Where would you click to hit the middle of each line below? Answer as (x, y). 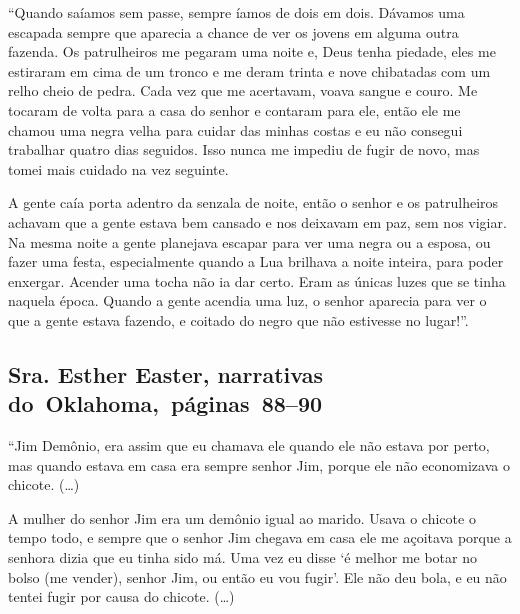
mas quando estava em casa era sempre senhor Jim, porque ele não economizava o (259, 464)
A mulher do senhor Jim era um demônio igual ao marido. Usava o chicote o (242, 517)
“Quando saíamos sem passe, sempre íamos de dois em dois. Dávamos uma (236, 12)
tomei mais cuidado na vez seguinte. (118, 168)
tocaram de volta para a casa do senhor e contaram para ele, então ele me (234, 109)
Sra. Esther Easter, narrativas (165, 373)
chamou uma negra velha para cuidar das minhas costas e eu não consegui (235, 129)
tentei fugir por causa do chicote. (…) (121, 596)
